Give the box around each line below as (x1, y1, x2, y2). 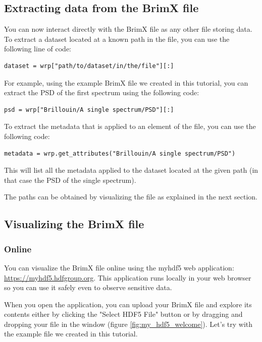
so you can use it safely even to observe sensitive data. (4, 282, 172, 293)
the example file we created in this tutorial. (4, 328, 138, 339)
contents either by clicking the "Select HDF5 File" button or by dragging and (4, 309, 243, 319)
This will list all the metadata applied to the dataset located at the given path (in (4, 165, 258, 175)
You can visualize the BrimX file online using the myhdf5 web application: (4, 262, 234, 272)
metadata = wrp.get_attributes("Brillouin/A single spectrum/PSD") (4, 150, 236, 157)
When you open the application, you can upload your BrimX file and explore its (4, 299, 252, 309)
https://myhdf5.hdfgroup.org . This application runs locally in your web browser (4, 272, 251, 283)
